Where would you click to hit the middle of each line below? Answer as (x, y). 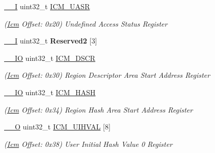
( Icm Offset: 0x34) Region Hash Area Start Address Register (99, 109)
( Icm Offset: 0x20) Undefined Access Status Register (86, 23)
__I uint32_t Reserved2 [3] (51, 41)
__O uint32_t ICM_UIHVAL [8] (57, 127)
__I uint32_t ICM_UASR (47, 6)
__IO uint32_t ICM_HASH (50, 92)
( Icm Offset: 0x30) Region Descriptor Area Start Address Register (107, 75)
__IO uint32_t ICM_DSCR (50, 58)
